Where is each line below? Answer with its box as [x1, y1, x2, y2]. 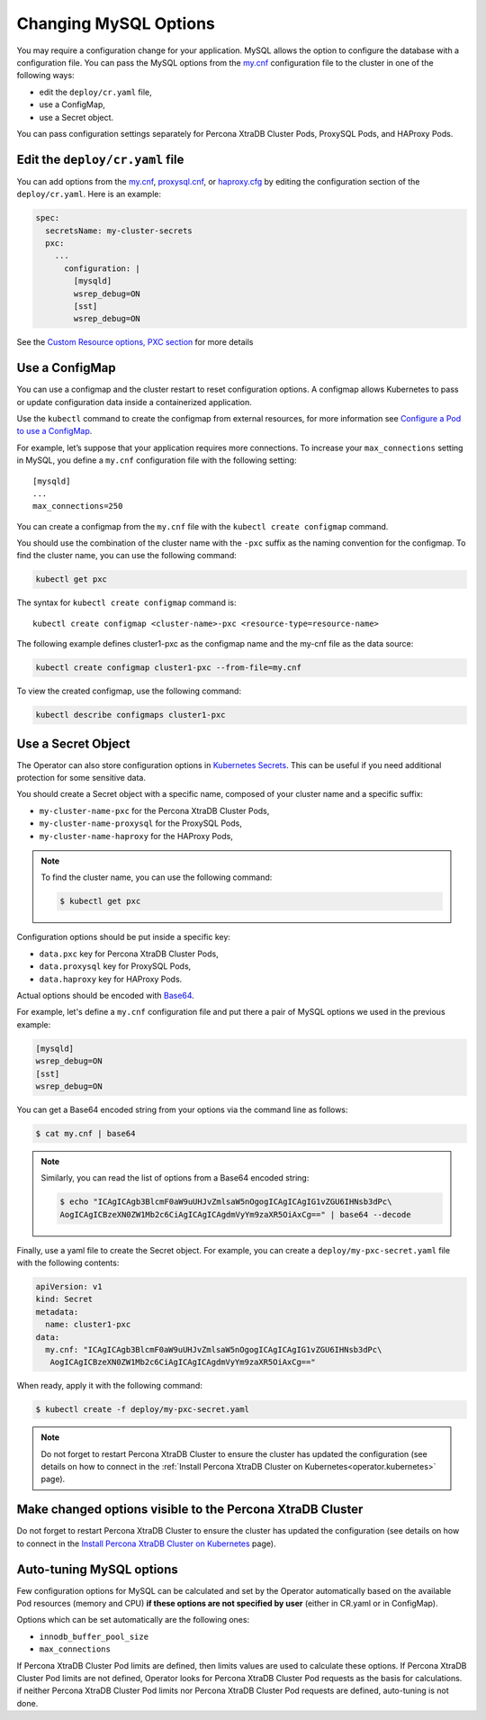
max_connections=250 [32, 501, 123, 511]
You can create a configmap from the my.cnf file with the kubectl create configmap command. [16, 521, 389, 531]
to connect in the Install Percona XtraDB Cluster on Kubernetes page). [16, 1538, 276, 1549]
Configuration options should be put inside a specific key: [16, 932, 231, 943]
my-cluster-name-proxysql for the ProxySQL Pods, [39, 818, 242, 828]
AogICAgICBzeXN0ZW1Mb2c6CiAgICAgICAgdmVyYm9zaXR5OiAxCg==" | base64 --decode [59, 1209, 411, 1219]
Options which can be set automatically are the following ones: [16, 1615, 250, 1625]
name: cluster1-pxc [45, 1319, 131, 1330]
